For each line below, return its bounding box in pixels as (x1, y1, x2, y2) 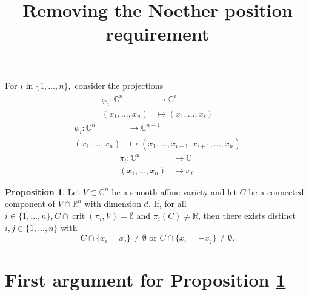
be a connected (248, 185, 304, 198)
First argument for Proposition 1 (5, 267, 286, 291)
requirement (105, 21, 210, 46)
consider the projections (75, 79, 164, 91)
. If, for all (148, 197, 187, 210)
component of (5, 197, 55, 210)
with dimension (84, 197, 141, 210)
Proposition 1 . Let (5, 185, 81, 198)
